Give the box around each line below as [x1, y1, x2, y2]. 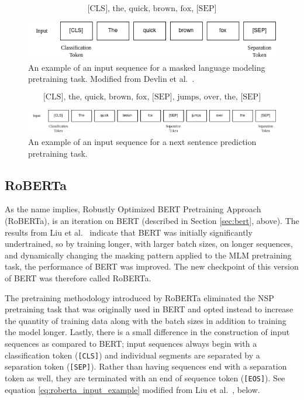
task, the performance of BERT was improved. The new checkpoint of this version [5, 260, 299, 273]
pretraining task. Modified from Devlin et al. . [28, 73, 195, 85]
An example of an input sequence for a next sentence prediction [28, 136, 257, 148]
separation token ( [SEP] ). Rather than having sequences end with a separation [5, 360, 287, 373]
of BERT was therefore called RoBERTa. [5, 271, 151, 284]
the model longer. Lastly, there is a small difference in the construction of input [5, 326, 290, 338]
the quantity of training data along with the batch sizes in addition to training [5, 314, 286, 326]
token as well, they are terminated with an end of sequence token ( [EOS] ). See [5, 371, 285, 384]
